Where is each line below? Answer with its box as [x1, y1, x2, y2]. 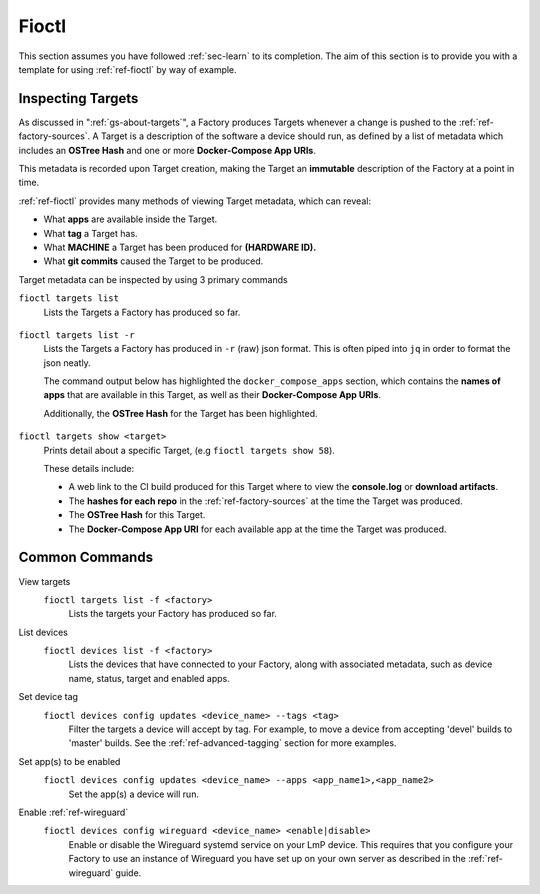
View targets [18, 575, 71, 587]
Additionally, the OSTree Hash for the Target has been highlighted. [43, 407, 319, 419]
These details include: [43, 463, 135, 475]
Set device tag [18, 691, 79, 703]
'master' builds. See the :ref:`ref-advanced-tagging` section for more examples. [68, 737, 397, 749]
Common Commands [18, 549, 154, 566]
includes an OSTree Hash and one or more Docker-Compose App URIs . [18, 144, 317, 156]
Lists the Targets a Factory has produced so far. [43, 306, 241, 318]
